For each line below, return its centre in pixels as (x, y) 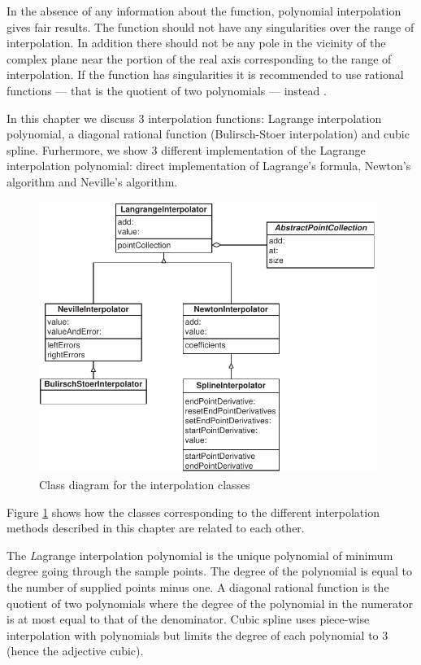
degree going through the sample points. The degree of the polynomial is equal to (209, 571)
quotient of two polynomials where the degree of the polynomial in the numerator (210, 603)
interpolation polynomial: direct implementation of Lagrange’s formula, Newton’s (209, 166)
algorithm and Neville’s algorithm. (92, 181)
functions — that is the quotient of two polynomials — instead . (167, 90)
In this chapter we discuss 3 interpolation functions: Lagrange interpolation (194, 118)
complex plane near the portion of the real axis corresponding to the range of (199, 58)
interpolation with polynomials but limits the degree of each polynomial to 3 (197, 634)
